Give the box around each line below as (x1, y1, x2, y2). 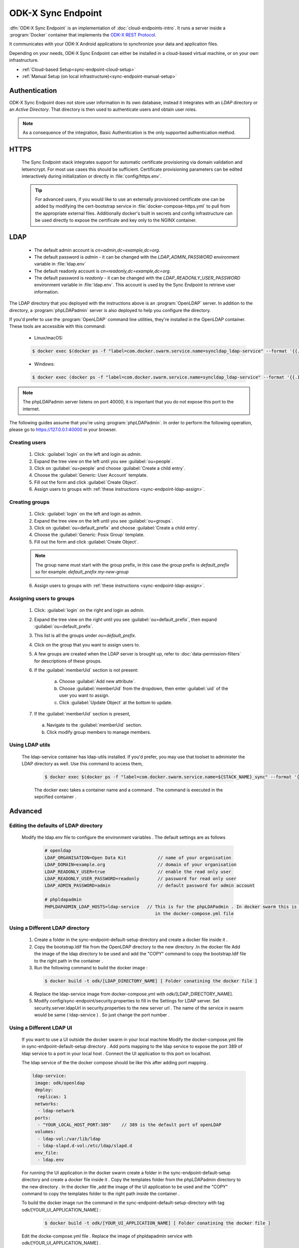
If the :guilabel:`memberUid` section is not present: (34, 667, 139, 673)
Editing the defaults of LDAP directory (9, 822, 103, 829)
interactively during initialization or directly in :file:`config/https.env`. (21, 173, 162, 179)
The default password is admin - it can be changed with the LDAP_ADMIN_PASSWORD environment (34, 254, 240, 260)
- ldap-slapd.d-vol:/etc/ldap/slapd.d (37, 1143, 132, 1149)
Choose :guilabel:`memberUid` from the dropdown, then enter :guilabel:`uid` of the (59, 685, 229, 691)
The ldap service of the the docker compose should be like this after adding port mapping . (21, 1060, 209, 1066)
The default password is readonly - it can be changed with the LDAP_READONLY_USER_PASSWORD (34, 275, 241, 281)
